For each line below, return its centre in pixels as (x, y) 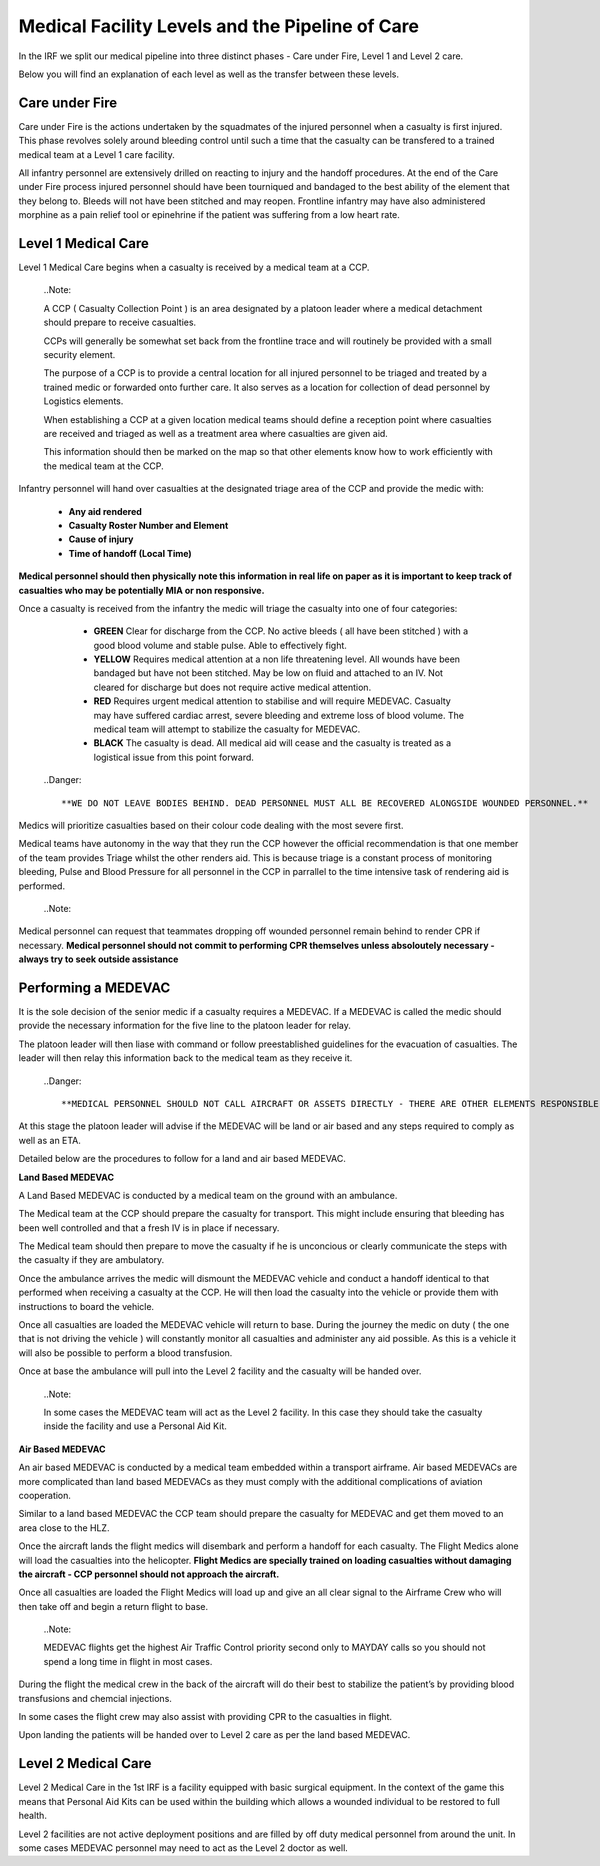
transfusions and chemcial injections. (95, 1698)
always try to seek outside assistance (98, 959)
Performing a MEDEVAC (94, 987)
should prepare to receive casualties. (120, 322)
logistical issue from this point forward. (174, 757)
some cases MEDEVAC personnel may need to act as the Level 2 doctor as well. (183, 1847)
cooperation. (45, 1495)
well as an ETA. (50, 1140)
